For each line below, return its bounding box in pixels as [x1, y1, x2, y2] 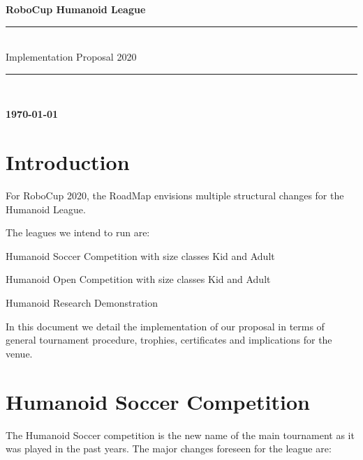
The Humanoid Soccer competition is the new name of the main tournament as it [6, 427, 355, 442]
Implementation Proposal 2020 [6, 49, 137, 64]
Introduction [6, 148, 130, 176]
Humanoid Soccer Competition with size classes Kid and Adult [6, 248, 275, 263]
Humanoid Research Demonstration [6, 296, 158, 310]
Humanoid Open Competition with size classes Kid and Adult [6, 272, 271, 286]
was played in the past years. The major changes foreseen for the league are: [6, 441, 332, 456]
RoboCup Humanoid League [6, 2, 146, 16]
